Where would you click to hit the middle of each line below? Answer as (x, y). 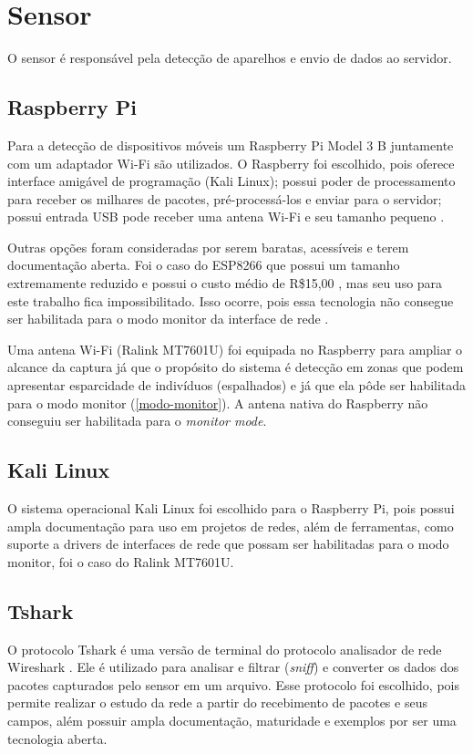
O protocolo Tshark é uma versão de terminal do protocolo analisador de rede (225, 649)
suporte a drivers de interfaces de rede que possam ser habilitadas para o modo (228, 544)
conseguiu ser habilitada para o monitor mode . (137, 421)
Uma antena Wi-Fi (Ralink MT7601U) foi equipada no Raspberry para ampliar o (235, 349)
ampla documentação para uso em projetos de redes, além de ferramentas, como (231, 526)
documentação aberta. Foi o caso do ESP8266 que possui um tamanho (204, 265)
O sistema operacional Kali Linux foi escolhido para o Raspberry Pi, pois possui (231, 508)
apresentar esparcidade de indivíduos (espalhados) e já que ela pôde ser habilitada (237, 385)
